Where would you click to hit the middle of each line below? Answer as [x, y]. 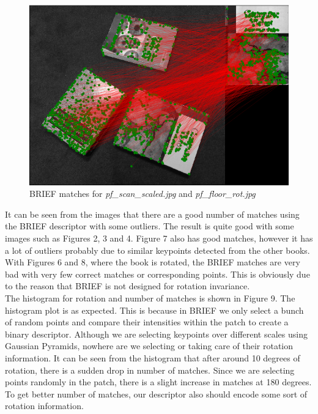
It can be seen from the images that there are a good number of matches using [152, 214]
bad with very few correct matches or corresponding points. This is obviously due [157, 274]
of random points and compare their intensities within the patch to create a [147, 322]
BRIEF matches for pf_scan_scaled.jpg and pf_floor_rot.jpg [142, 194]
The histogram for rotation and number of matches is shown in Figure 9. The [150, 298]
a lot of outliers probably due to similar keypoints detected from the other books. [157, 250]
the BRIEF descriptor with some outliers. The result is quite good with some [150, 226]
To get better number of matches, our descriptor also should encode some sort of [156, 394]
